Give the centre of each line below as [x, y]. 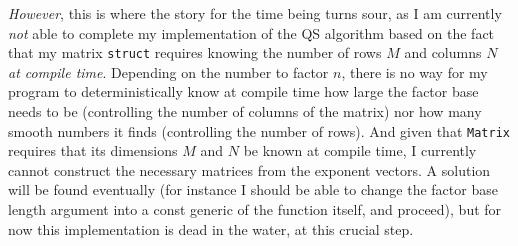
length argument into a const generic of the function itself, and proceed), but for [255, 209]
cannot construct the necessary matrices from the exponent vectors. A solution [249, 169]
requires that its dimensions [93, 150]
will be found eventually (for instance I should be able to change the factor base [253, 189]
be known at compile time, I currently [360, 150]
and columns [443, 52]
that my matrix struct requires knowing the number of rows [195, 52]
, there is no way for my [414, 71]
